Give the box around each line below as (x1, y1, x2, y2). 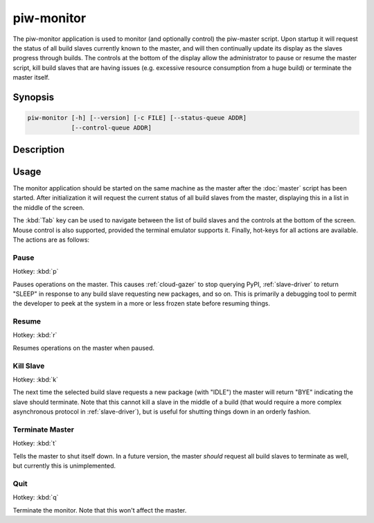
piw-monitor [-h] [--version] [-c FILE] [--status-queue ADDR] (27, 114, 247, 122)
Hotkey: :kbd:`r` (12, 331, 57, 339)
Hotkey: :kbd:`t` (12, 439, 57, 447)
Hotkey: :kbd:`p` (12, 267, 59, 276)
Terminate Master (12, 425, 74, 434)
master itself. (12, 73, 50, 82)
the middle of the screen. (12, 203, 84, 211)
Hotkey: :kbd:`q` (12, 493, 59, 502)
